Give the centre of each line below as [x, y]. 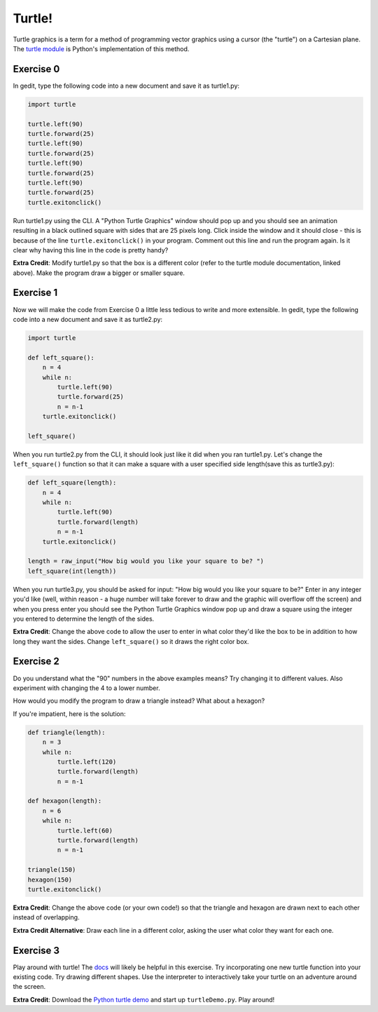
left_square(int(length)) [72, 571]
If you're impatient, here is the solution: [69, 714]
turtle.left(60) [85, 830]
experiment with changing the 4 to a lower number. [86, 688]
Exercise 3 [36, 950]
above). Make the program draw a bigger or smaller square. [99, 273]
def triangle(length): [66, 732]
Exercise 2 [36, 662]
